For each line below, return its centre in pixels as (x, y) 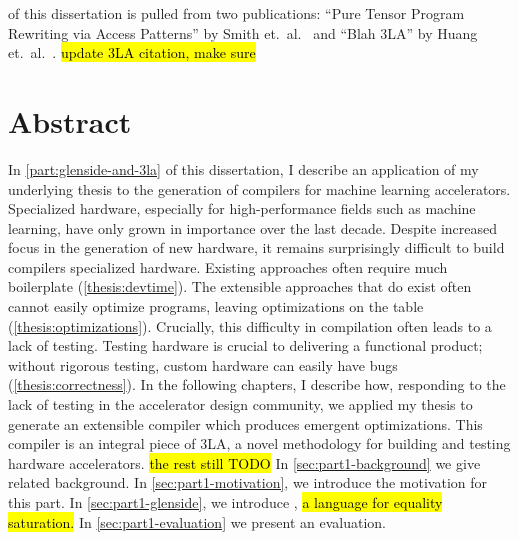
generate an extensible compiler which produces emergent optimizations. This (245, 423)
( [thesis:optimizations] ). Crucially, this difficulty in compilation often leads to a (250, 325)
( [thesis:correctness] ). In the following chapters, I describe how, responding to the (257, 384)
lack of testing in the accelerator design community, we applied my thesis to (240, 404)
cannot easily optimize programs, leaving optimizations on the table (216, 306)
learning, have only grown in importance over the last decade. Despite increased (253, 227)
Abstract (70, 120)
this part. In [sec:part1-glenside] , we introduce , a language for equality (225, 502)
